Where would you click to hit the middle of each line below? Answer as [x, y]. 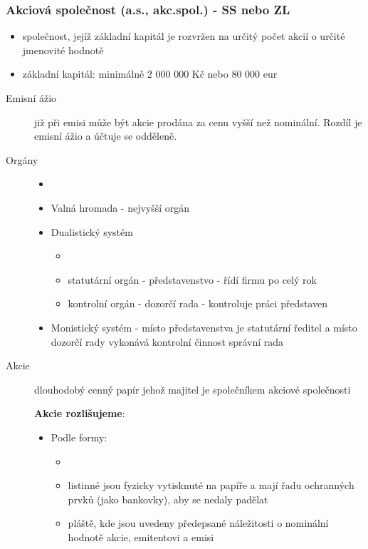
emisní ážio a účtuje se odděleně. [106, 136]
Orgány [22, 159]
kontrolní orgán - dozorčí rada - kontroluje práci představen [198, 303]
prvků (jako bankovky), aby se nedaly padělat [168, 499]
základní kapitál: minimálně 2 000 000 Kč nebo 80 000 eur [150, 74]
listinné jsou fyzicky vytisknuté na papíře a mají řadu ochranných [211, 485]
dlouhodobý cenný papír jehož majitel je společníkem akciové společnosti [193, 389]
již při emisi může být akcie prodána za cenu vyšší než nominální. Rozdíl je [198, 122]
